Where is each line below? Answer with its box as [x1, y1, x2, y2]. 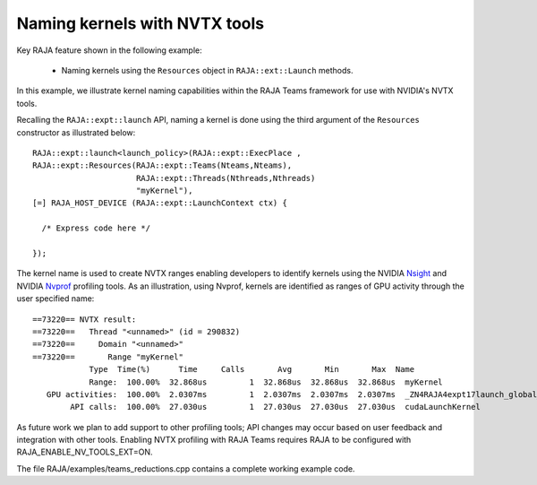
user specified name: [16, 293, 95, 304]
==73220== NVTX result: [32, 314, 137, 325]
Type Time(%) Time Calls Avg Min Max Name [89, 364, 415, 375]
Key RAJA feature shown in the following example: [16, 45, 202, 56]
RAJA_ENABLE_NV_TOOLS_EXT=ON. [16, 446, 153, 457]
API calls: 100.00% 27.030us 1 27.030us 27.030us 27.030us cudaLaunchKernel [70, 402, 481, 412]
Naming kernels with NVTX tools [16, 13, 265, 33]
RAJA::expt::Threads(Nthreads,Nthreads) [135, 173, 316, 183]
